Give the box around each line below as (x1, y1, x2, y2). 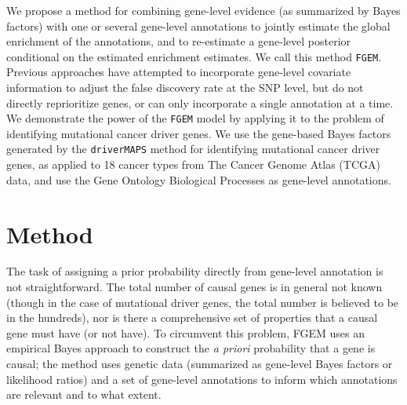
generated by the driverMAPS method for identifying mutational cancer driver (6, 140, 380, 157)
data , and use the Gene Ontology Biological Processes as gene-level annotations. (6, 171, 391, 188)
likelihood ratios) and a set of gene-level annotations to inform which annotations (6, 370, 398, 387)
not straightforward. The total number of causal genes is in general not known (6, 279, 383, 295)
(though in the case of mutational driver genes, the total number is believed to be (6, 294, 399, 310)
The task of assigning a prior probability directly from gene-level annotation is (6, 263, 383, 279)
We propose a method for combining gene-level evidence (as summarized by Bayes (6, 2, 401, 18)
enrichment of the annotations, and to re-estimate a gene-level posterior (6, 33, 351, 49)
